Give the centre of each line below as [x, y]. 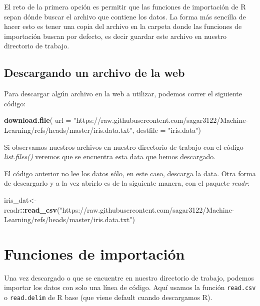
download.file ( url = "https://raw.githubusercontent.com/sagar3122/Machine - [126, 120]
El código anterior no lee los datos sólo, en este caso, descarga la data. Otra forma [130, 173]
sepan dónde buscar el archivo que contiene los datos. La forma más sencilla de [125, 16]
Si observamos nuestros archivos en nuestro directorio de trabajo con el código [124, 147]
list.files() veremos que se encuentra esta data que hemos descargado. [110, 156]
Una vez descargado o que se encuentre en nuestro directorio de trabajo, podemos [129, 277]
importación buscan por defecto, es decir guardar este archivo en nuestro [115, 36]
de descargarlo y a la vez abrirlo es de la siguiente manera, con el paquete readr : [127, 183]
